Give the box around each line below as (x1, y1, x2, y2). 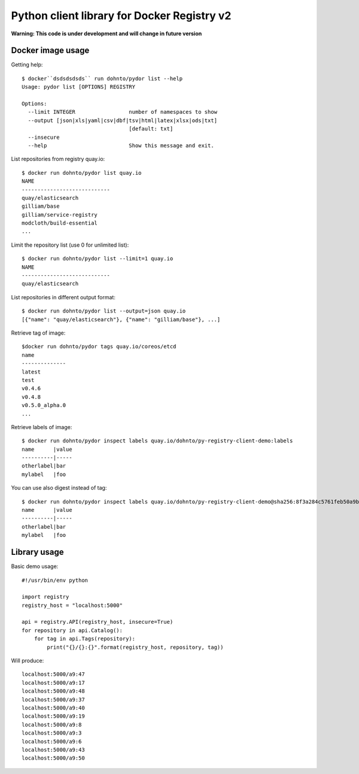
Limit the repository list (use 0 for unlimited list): (11, 241, 129, 248)
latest (22, 368, 41, 375)
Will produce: (11, 657, 44, 664)
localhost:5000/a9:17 (22, 679, 85, 686)
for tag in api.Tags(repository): (34, 635, 136, 642)
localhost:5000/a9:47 (22, 671, 85, 678)
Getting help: (11, 61, 43, 68)
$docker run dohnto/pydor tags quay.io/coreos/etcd (22, 343, 177, 350)
